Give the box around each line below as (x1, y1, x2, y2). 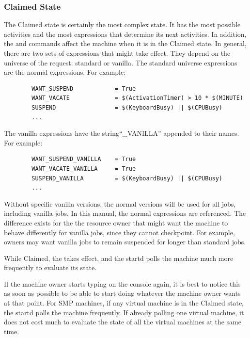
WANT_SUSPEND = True (31, 85, 136, 92)
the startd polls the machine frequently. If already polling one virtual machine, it (4, 307, 244, 317)
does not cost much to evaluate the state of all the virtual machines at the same (4, 317, 241, 327)
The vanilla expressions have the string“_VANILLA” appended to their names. (4, 128, 239, 138)
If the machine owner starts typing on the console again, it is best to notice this (4, 278, 241, 289)
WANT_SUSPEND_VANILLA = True (31, 156, 136, 163)
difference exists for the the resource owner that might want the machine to (4, 217, 228, 227)
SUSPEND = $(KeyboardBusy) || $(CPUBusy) (31, 104, 223, 111)
